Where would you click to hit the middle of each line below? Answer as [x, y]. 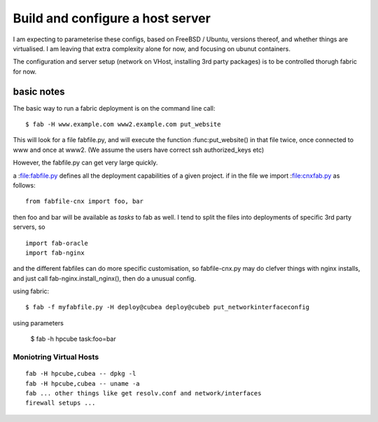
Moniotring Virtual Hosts [56, 357]
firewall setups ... [61, 403]
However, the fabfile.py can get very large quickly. [85, 163]
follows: [24, 185]
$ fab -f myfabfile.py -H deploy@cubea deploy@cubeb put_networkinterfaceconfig [168, 307]
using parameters [38, 323]
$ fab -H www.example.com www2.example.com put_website [123, 125]
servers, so [29, 227]
